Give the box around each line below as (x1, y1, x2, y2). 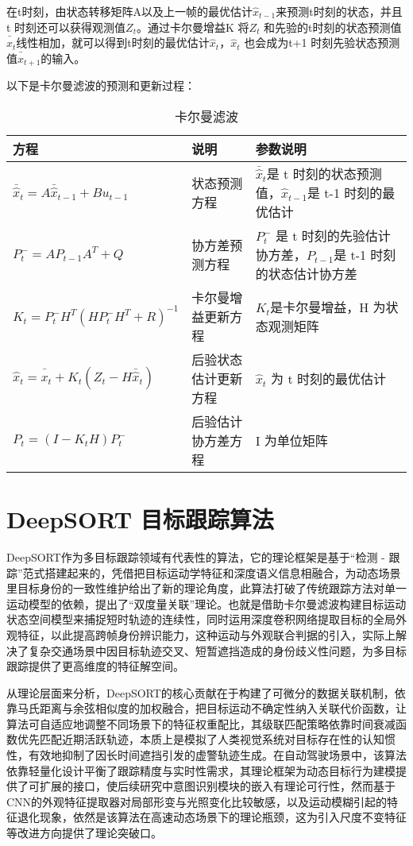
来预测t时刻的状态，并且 (276, 3, 403, 19)
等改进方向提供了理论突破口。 (6, 825, 162, 841)
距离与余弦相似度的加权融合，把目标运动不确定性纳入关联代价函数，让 (39, 700, 407, 717)
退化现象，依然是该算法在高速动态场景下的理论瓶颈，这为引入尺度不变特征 (17, 809, 407, 825)
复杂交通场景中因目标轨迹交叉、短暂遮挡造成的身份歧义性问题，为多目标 (28, 642, 407, 659)
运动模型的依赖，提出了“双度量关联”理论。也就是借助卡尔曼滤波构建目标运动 (6, 595, 407, 612)
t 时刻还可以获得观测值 (6, 18, 126, 35)
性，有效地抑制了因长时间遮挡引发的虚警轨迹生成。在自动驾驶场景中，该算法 (6, 747, 407, 763)
